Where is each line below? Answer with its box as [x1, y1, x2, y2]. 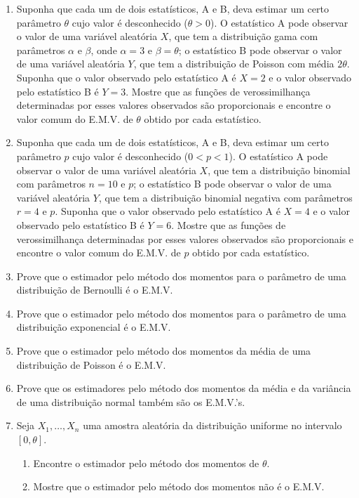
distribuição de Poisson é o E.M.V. [16, 357, 166, 372]
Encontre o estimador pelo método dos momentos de [33, 455, 259, 470]
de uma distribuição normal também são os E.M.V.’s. [16, 394, 245, 409]
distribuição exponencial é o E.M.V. [16, 320, 171, 334]
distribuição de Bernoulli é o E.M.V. [16, 282, 173, 297]
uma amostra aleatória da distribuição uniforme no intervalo [83, 418, 342, 433]
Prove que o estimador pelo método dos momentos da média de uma [16, 343, 311, 358]
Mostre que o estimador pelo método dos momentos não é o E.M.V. [33, 479, 325, 494]
